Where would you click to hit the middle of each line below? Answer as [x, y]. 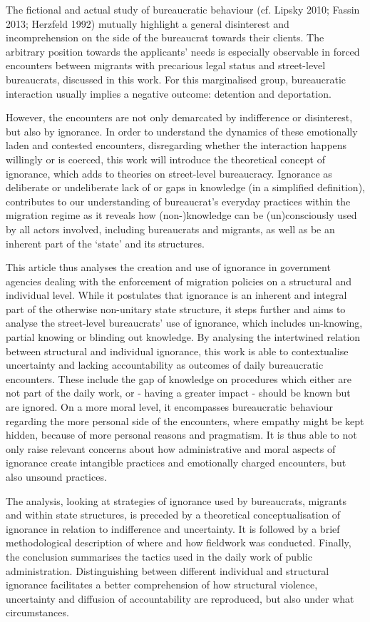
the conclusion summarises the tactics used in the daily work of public [159, 556]
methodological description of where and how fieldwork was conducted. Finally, [179, 542]
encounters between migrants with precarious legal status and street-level [166, 65]
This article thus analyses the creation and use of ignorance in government [168, 267]
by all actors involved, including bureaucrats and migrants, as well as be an [170, 229]
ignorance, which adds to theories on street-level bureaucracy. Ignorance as [169, 173]
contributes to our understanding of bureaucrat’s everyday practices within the [178, 201]
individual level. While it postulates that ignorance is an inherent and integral [176, 295]
